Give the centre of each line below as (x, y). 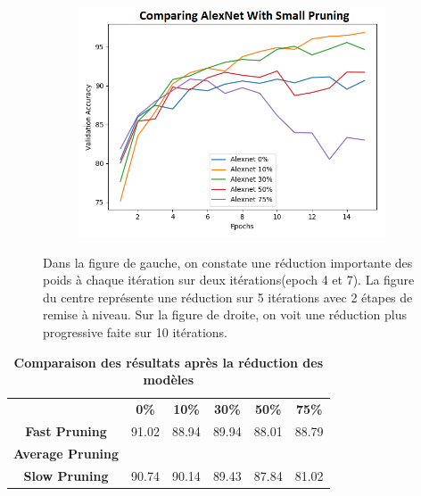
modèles (169, 380)
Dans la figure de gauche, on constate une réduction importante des (228, 262)
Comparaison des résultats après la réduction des (168, 362)
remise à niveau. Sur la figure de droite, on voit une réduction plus (225, 314)
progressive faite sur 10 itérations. (135, 331)
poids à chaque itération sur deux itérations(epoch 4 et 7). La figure (229, 280)
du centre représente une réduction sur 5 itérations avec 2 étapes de (228, 297)
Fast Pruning (66, 430)
